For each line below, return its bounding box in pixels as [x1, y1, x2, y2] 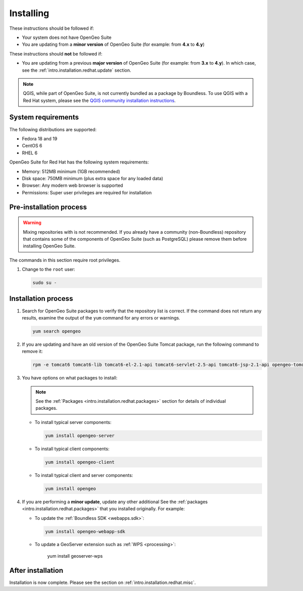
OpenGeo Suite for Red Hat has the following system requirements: [9, 159, 149, 165]
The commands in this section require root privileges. [9, 257, 121, 263]
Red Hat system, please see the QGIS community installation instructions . [23, 97, 176, 103]
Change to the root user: [22, 266, 75, 273]
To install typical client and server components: [34, 472, 133, 478]
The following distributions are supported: [9, 126, 97, 132]
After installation [9, 566, 63, 575]
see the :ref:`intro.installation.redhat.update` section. [22, 67, 131, 73]
